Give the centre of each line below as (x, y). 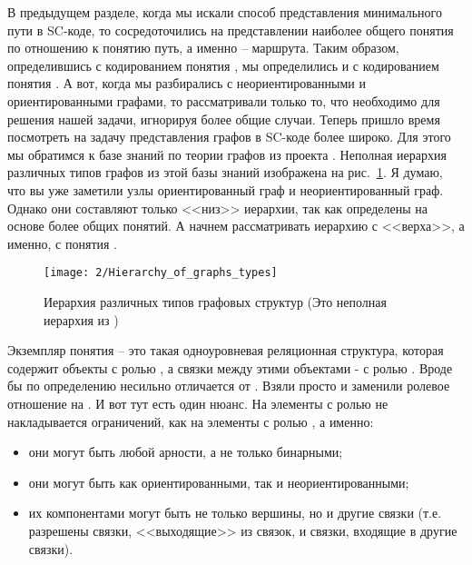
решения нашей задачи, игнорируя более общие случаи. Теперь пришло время (224, 119)
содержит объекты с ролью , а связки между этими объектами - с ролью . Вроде (230, 367)
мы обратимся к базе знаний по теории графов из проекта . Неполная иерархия (227, 154)
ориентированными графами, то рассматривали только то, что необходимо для (224, 100)
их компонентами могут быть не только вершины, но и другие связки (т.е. (235, 513)
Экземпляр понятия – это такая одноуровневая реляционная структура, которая (226, 350)
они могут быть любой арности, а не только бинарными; (186, 452)
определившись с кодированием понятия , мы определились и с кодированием (223, 65)
